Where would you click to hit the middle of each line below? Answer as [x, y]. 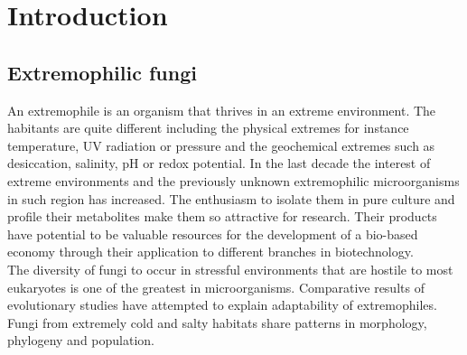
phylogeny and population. [81, 340]
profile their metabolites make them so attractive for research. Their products [222, 216]
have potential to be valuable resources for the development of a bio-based [213, 234]
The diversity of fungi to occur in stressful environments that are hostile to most [230, 269]
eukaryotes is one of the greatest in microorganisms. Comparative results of [216, 287]
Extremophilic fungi [102, 72]
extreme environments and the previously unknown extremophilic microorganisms [233, 180]
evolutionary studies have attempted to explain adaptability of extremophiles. [222, 305]
